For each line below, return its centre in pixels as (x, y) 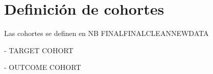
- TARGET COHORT (39, 50)
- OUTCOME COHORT (43, 67)
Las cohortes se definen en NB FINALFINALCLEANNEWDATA (107, 33)
